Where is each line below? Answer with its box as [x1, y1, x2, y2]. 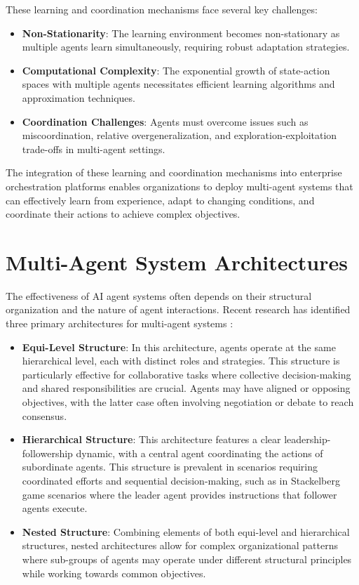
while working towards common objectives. [22, 565, 206, 580]
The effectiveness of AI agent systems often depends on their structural [6, 288, 312, 303]
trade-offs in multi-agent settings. [22, 141, 165, 156]
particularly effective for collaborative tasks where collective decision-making [22, 367, 351, 381]
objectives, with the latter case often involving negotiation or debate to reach [22, 395, 354, 409]
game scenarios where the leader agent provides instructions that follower [22, 487, 337, 501]
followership [22, 445, 73, 460]
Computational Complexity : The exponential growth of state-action [22, 63, 330, 77]
